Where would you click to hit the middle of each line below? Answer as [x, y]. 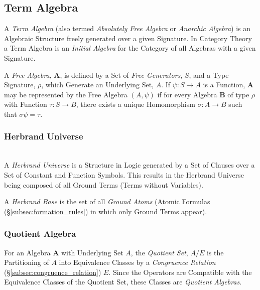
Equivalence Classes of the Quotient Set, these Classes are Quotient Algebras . [123, 282]
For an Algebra [27, 252]
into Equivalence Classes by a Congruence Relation [137, 262]
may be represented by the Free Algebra [66, 94]
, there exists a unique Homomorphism [136, 104]
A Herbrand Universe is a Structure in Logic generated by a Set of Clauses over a [129, 165]
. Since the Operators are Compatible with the [180, 272]
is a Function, [224, 85]
